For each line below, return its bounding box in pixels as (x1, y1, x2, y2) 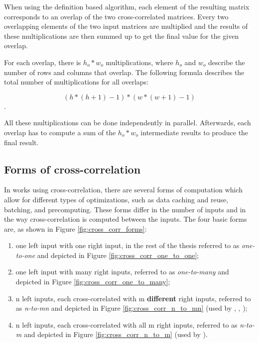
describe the (208, 57, 245, 67)
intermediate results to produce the (140, 127, 249, 137)
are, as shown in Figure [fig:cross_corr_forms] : (4, 223, 147, 234)
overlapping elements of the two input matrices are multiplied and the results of (4, 21, 248, 31)
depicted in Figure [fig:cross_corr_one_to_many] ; (15, 276, 170, 287)
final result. (4, 137, 39, 147)
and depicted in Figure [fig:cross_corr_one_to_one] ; (37, 250, 199, 260)
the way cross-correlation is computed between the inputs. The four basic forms (4, 214, 247, 224)
